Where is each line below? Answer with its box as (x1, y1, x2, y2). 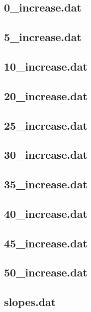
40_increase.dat (4, 205, 88, 221)
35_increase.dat (4, 176, 88, 192)
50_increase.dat (4, 264, 88, 280)
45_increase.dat (4, 235, 88, 250)
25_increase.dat (4, 117, 88, 133)
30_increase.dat (4, 147, 88, 162)
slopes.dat (4, 294, 56, 309)
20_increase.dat (4, 88, 88, 103)
